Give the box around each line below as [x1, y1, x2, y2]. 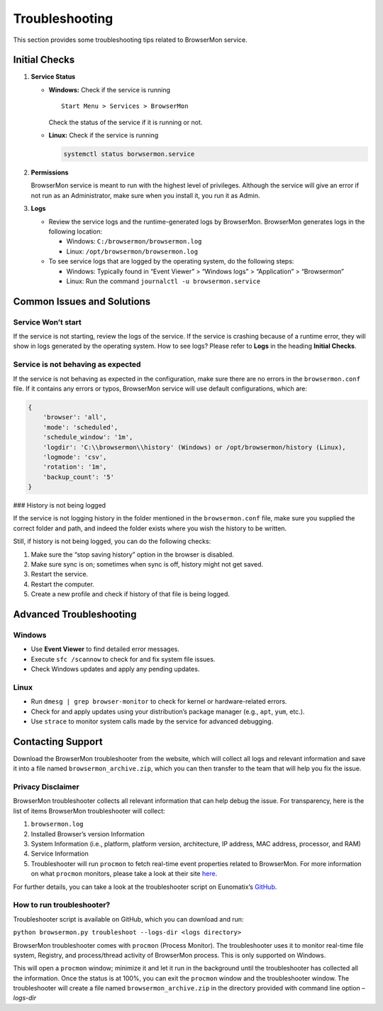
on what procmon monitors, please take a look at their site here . [30, 870, 218, 878]
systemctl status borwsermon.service [63, 150, 195, 158]
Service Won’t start [13, 317, 82, 327]
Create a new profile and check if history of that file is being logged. [30, 590, 230, 599]
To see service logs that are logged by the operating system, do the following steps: [48, 257, 294, 266]
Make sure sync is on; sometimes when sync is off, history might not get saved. [30, 560, 264, 569]
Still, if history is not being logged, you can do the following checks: [13, 537, 211, 546]
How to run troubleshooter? [13, 900, 111, 910]
